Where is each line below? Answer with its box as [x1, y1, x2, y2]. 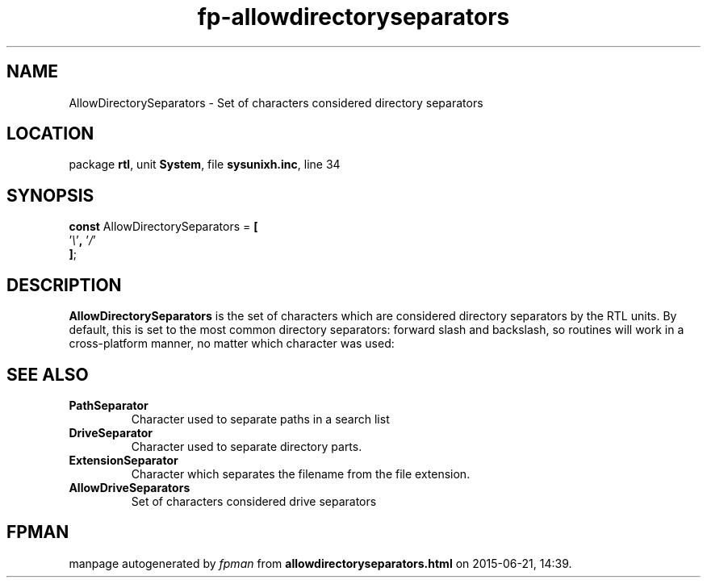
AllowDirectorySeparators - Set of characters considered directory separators [69, 95, 483, 110]
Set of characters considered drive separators [131, 494, 377, 508]
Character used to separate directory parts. [131, 439, 362, 453]
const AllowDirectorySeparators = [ [69, 219, 258, 234]
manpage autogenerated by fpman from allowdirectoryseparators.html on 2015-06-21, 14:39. [69, 556, 572, 570]
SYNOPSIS [6, 185, 94, 206]
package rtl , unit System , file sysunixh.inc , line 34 [69, 157, 341, 172]
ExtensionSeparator [69, 453, 178, 467]
